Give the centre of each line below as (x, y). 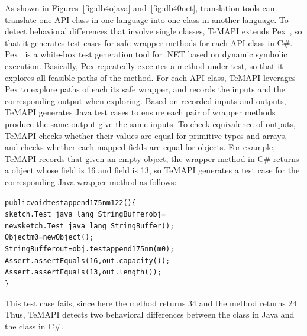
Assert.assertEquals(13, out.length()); (83, 272)
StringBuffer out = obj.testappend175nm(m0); (90, 249)
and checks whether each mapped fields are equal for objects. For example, (140, 147)
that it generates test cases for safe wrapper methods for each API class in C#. (149, 42)
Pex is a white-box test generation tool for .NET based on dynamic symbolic (146, 54)
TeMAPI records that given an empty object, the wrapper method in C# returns (152, 158)
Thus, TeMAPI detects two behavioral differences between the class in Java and (150, 314)
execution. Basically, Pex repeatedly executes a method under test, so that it (144, 65)
